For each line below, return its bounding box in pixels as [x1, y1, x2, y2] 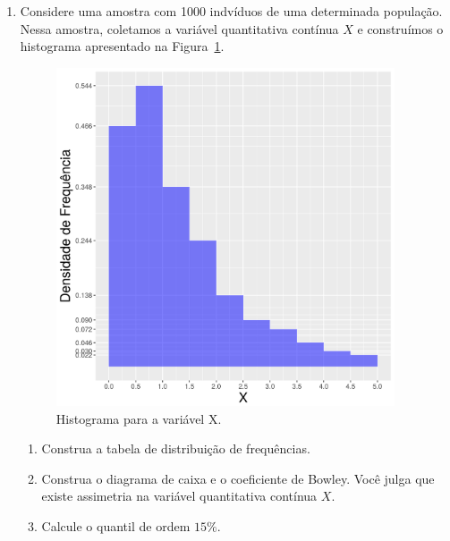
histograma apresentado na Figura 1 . [20, 37, 225, 55]
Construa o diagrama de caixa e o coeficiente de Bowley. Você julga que [41, 469, 435, 487]
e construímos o [357, 19, 444, 38]
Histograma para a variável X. [55, 409, 222, 427]
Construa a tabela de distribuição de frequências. [41, 439, 310, 458]
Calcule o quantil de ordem [41, 517, 191, 536]
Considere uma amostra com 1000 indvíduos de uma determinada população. [20, 2, 443, 20]
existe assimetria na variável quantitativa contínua [41, 486, 318, 505]
